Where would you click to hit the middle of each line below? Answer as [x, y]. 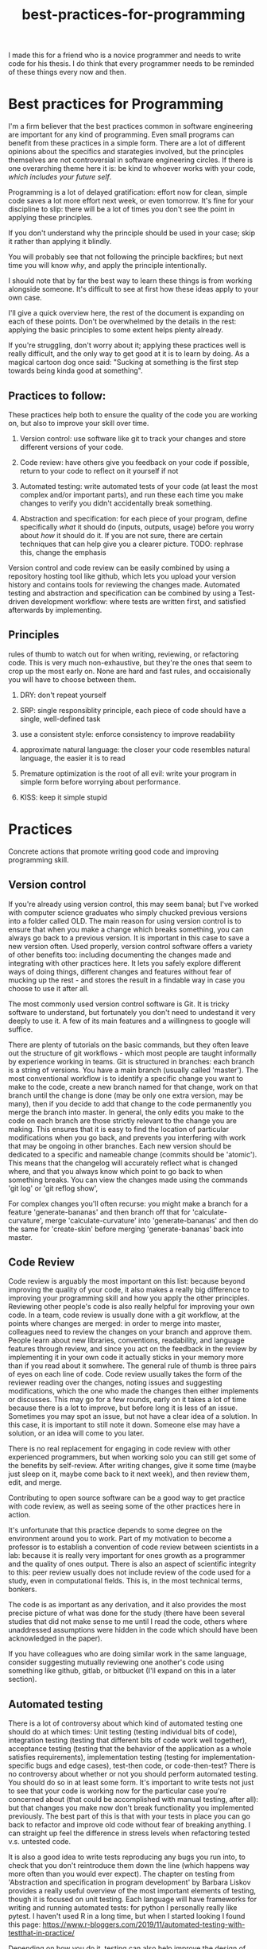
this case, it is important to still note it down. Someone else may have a [124, 1425]
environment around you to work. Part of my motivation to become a [120, 1539]
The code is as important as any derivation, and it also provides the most [127, 1605]
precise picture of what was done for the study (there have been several [126, 1613]
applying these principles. [50, 218]
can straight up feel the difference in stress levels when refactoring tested [129, 1833]
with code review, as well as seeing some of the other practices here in [124, 1506]
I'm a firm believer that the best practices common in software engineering [131, 126]
